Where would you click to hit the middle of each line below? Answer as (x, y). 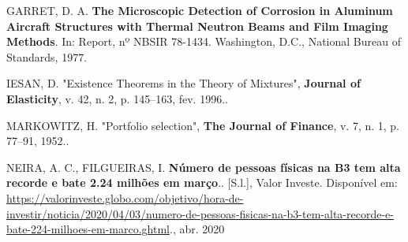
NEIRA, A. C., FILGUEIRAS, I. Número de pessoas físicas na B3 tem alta (204, 167)
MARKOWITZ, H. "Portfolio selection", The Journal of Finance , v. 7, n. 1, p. (203, 125)
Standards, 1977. (47, 56)
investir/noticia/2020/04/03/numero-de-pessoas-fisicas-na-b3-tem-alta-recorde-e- (200, 213)
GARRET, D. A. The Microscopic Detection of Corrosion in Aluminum (200, 10)
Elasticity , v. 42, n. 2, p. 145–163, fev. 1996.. (117, 98)
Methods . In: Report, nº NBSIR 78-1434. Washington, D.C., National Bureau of (204, 41)
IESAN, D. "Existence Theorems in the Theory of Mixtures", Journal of (183, 83)
